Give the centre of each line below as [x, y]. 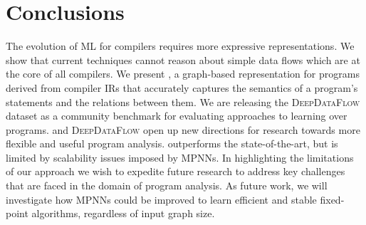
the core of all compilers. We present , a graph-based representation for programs [183, 74]
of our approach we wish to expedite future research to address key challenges [176, 171]
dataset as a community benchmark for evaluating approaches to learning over [177, 116]
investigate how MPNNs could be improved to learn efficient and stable [161, 199]
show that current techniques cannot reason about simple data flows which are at [183, 59]
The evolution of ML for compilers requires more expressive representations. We [180, 46]
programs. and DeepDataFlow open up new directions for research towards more [183, 129]
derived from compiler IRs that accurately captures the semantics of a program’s [182, 87]
